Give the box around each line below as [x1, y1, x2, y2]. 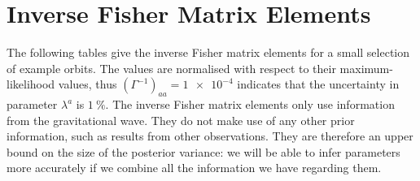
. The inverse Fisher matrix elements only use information [105, 96, 395, 113]
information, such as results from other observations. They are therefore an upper [7, 127, 413, 144]
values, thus [58, 75, 117, 93]
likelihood [7, 75, 55, 93]
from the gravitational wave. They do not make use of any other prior [7, 111, 355, 128]
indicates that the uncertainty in [237, 75, 400, 93]
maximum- [339, 59, 393, 76]
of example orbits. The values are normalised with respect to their [7, 59, 336, 76]
